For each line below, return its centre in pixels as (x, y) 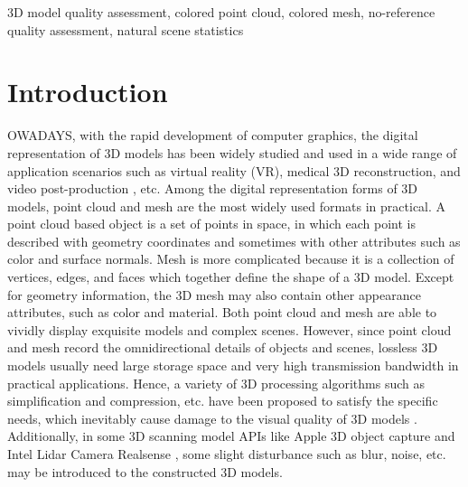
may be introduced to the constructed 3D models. (145, 471)
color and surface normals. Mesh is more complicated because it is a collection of (231, 259)
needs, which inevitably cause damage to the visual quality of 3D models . (212, 418)
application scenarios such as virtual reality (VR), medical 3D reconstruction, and (234, 170)
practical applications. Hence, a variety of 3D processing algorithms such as (216, 383)
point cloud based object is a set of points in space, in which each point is (211, 224)
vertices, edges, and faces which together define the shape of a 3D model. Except (231, 277)
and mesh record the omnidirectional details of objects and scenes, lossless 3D (223, 347)
